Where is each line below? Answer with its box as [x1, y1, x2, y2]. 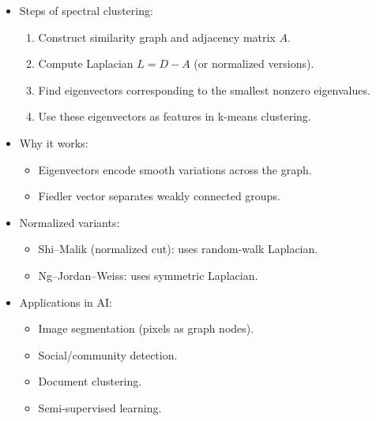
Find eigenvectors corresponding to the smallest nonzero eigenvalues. [38, 81, 370, 98]
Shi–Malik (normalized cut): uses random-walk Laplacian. [38, 240, 318, 257]
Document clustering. [38, 373, 142, 389]
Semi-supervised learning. [38, 399, 162, 415]
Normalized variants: [19, 214, 120, 230]
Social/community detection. [38, 346, 178, 363]
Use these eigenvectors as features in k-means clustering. [38, 108, 311, 125]
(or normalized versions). [194, 55, 314, 72]
